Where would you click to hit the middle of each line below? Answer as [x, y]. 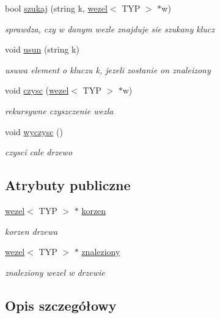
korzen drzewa [31, 231]
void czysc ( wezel [37, 90]
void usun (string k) [42, 49]
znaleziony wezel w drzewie [55, 272]
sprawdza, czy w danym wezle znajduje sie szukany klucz [110, 28]
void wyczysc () [34, 131]
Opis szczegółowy [61, 305]
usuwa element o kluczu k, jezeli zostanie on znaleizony [108, 69]
